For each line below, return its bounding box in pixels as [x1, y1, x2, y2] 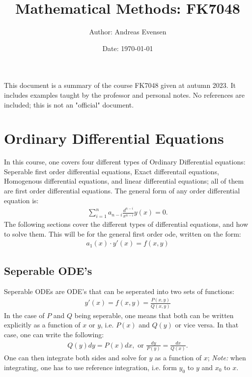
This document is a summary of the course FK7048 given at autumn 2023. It [4, 80, 236, 90]
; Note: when [207, 352, 246, 363]
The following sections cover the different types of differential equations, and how [4, 219, 249, 229]
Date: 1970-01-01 [102, 43, 153, 53]
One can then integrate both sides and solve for [4, 352, 147, 363]
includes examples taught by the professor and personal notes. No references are [4, 89, 245, 100]
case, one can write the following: [4, 329, 104, 339]
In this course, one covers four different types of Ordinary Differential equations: [4, 157, 246, 167]
